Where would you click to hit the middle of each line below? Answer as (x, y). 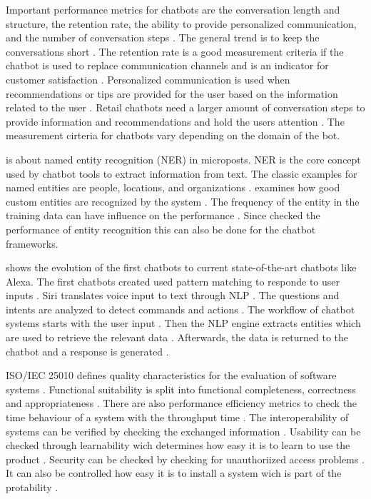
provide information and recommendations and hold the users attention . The (175, 121)
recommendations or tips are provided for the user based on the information (172, 93)
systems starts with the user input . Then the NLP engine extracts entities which (183, 323)
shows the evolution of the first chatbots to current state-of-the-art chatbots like (181, 267)
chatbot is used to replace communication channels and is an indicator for (167, 65)
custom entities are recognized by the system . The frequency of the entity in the (183, 201)
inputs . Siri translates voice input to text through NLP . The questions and (173, 295)
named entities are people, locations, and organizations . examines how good (173, 187)
